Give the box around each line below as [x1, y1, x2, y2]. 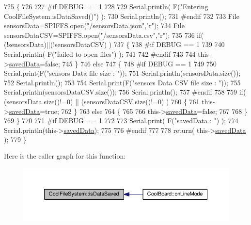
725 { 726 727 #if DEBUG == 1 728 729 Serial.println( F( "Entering [4, 1, 208, 11]
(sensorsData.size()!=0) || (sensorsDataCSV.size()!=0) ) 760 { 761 [4, 96, 200, 106]
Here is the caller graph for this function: [4, 150, 126, 161]
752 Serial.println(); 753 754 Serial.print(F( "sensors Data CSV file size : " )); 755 [4, 77, 241, 87]
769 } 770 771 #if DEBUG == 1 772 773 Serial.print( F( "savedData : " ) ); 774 [4, 115, 238, 126]
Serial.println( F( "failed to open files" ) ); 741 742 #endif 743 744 [4, 48, 196, 59]
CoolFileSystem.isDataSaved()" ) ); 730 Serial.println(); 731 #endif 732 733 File [4, 11, 240, 21]
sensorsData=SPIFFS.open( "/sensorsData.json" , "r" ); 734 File [4, 20, 185, 31]
